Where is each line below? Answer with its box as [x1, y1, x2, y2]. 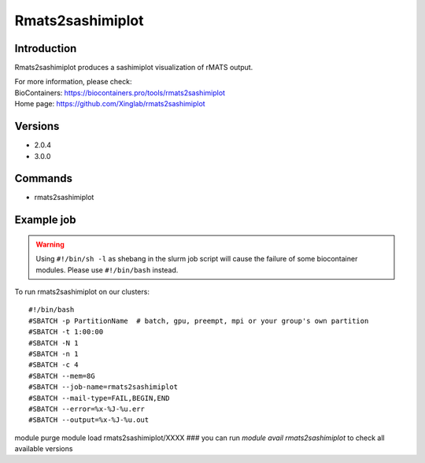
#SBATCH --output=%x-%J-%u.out [28, 416, 150, 424]
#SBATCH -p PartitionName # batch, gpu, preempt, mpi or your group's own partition [28, 316, 369, 325]
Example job [14, 213, 76, 227]
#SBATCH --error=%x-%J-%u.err [28, 404, 146, 413]
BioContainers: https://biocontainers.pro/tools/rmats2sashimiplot [14, 87, 226, 98]
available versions [14, 444, 73, 454]
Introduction [14, 42, 77, 55]
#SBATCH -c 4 [28, 361, 79, 369]
